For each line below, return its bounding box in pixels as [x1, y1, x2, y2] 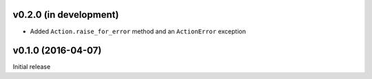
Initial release [12, 63, 51, 71]
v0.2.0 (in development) [12, 9, 119, 20]
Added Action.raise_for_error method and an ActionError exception [30, 27, 246, 35]
